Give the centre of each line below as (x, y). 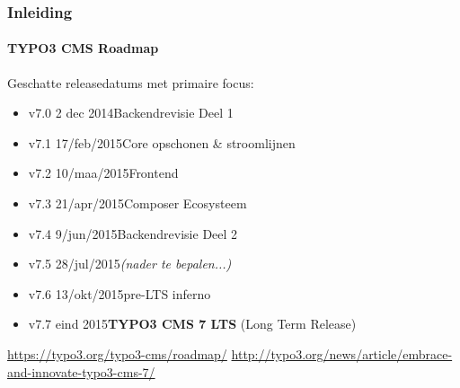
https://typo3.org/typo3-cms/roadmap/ (117, 353)
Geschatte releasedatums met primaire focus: (131, 82)
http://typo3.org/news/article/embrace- (342, 353)
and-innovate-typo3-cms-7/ (81, 371)
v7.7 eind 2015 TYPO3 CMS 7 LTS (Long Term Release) (192, 324)
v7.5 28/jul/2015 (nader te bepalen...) (130, 264)
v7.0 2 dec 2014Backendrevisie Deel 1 (131, 113)
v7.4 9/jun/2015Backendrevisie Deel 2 (133, 233)
